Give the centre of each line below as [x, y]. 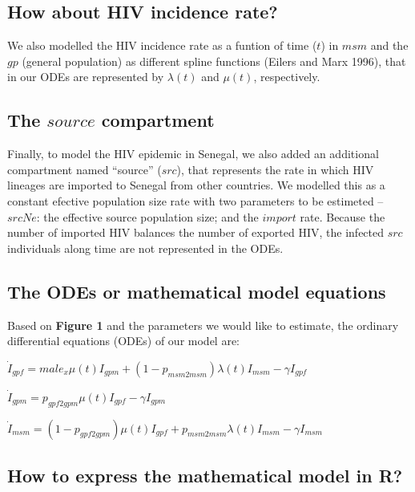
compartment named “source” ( [85, 169]
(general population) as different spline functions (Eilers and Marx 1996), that [214, 61]
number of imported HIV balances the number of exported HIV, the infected [196, 232]
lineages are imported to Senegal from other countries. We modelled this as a [196, 185]
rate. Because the [342, 216]
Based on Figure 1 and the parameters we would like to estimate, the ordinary [203, 325]
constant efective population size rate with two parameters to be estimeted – [195, 200]
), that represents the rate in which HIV [275, 169]
